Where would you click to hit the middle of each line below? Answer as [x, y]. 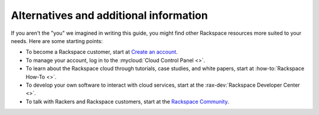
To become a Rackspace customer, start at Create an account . [102, 52]
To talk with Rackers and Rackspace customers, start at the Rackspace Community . [128, 101]
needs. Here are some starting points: [57, 41]
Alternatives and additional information [109, 15]
